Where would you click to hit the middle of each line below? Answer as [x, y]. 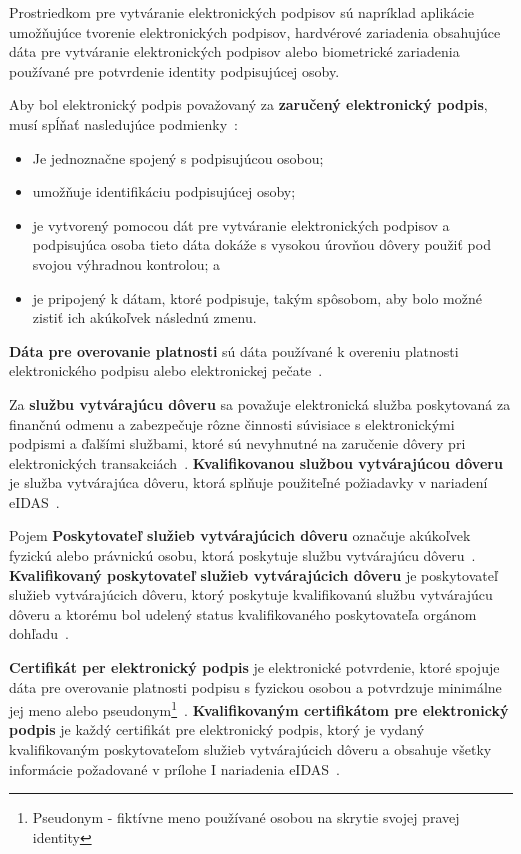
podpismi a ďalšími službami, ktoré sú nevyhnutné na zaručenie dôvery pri [237, 443]
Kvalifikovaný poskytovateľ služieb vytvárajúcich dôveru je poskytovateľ [253, 574]
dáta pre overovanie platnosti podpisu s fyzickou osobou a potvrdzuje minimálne [255, 686]
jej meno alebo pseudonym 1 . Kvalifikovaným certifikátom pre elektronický [259, 708]
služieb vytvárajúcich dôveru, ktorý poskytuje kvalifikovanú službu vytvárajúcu [251, 594]
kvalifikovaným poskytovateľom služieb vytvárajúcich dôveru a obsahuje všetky [250, 749]
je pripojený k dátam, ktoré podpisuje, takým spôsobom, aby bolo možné [257, 297]
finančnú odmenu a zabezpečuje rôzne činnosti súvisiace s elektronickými [232, 423]
